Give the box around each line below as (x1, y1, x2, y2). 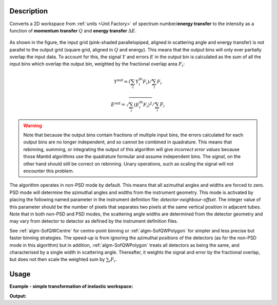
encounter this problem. (23, 168, 74, 174)
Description (9, 7, 48, 15)
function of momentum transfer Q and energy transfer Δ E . (9, 27, 137, 33)
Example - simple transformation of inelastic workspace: (9, 283, 133, 290)
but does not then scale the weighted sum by (9, 256, 105, 262)
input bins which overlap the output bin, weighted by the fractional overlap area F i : (9, 61, 185, 68)
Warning (23, 122, 42, 129)
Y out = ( (113, 78, 131, 84)
